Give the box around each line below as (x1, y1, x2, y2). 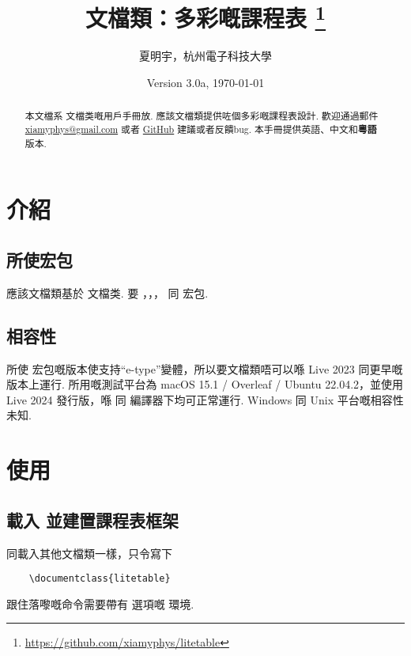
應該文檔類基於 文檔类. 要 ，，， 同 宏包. (6, 284, 209, 301)
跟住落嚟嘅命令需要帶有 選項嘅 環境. (6, 595, 194, 612)
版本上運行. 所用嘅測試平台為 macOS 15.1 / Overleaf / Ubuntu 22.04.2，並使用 (6, 376, 404, 392)
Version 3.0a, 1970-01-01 (146, 74, 265, 91)
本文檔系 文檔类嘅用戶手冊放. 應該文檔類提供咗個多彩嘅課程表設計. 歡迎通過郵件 (25, 109, 379, 123)
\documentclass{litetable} (28, 573, 171, 585)
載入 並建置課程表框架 (6, 507, 179, 532)
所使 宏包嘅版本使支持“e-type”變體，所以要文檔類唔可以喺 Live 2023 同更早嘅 (6, 360, 403, 377)
